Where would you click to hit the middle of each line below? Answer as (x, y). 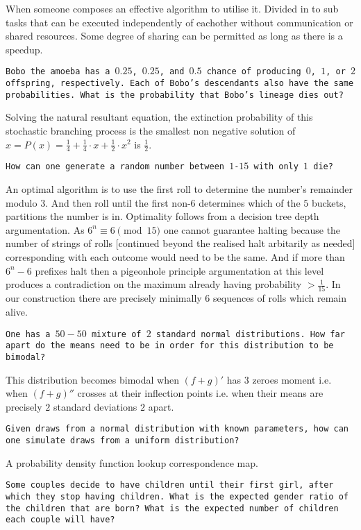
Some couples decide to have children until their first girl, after (170, 485)
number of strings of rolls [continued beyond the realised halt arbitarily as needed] (180, 243)
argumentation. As (45, 229)
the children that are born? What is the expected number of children (172, 508)
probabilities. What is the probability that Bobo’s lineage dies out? (175, 95)
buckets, (329, 202)
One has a (28, 334)
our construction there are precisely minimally (104, 298)
